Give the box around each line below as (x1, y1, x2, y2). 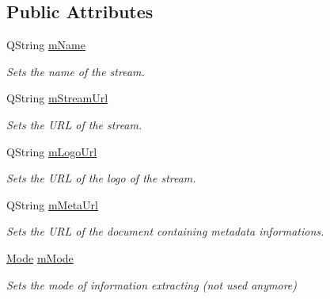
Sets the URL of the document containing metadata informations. (6, 223, 324, 240)
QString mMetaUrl (6, 196, 98, 213)
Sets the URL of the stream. (6, 116, 142, 132)
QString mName (6, 36, 85, 53)
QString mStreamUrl (6, 90, 108, 106)
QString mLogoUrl (6, 143, 97, 159)
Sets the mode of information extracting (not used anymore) (6, 276, 297, 293)
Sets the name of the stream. (6, 63, 145, 79)
